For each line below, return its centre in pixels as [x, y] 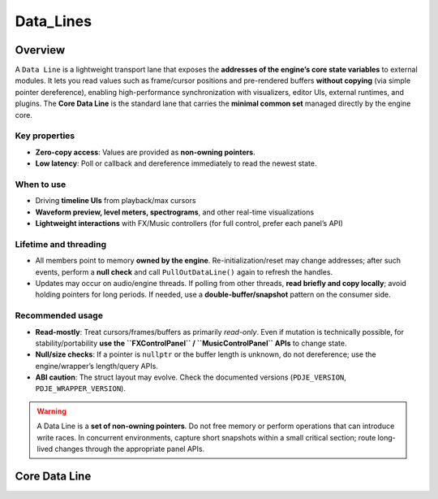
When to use [41, 184]
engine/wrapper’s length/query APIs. [97, 366]
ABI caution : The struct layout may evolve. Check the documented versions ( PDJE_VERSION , [191, 377]
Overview [40, 50]
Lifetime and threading [61, 244]
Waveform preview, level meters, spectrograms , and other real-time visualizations [175, 212]
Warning [52, 411]
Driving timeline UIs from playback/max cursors [116, 201]
